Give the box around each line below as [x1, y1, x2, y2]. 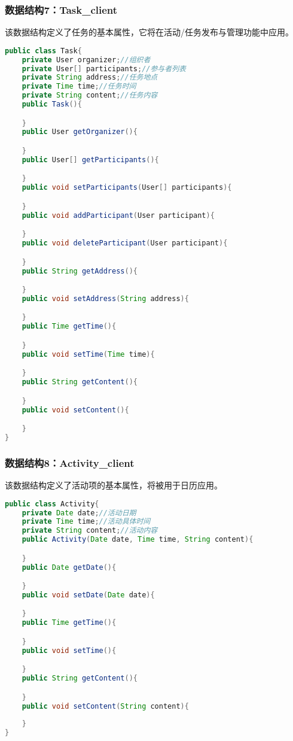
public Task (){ [22, 100, 82, 109]
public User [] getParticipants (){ [22, 155, 159, 164]
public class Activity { [5, 499, 99, 508]
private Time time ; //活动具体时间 [22, 517, 151, 526]
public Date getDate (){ [22, 563, 117, 572]
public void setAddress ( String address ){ [22, 294, 189, 303]
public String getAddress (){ [22, 266, 138, 275]
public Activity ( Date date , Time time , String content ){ [22, 535, 254, 544]
